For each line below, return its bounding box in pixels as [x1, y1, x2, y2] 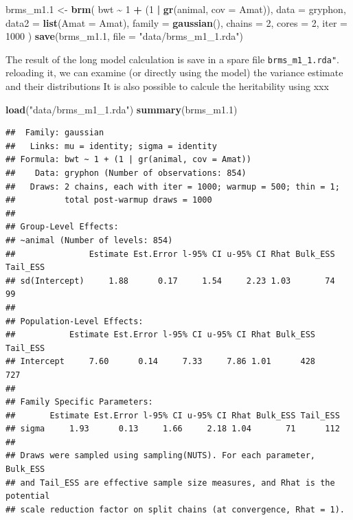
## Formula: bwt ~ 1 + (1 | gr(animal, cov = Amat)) [5, 155, 251, 165]
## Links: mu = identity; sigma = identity [5, 141, 217, 151]
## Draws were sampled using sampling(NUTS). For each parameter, [5, 451, 316, 461]
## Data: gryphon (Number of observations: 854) [5, 168, 247, 178]
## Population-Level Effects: [5, 316, 144, 326]
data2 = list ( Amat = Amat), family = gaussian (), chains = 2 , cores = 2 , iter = [5, 15, 348, 30]
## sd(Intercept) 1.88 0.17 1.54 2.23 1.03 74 [5, 275, 335, 286]
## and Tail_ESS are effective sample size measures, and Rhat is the [5, 477, 335, 488]
